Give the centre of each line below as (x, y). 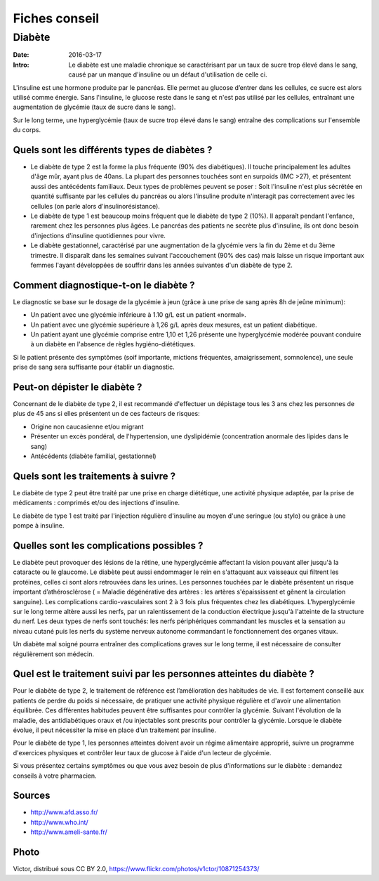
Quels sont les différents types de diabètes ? (113, 150)
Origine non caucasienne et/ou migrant (87, 426)
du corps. (27, 130)
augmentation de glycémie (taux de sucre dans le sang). (94, 107)
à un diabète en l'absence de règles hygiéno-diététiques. (113, 344)
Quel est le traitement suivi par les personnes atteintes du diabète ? (164, 674)
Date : (21, 55)
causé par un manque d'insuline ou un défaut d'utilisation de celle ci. (168, 74)
